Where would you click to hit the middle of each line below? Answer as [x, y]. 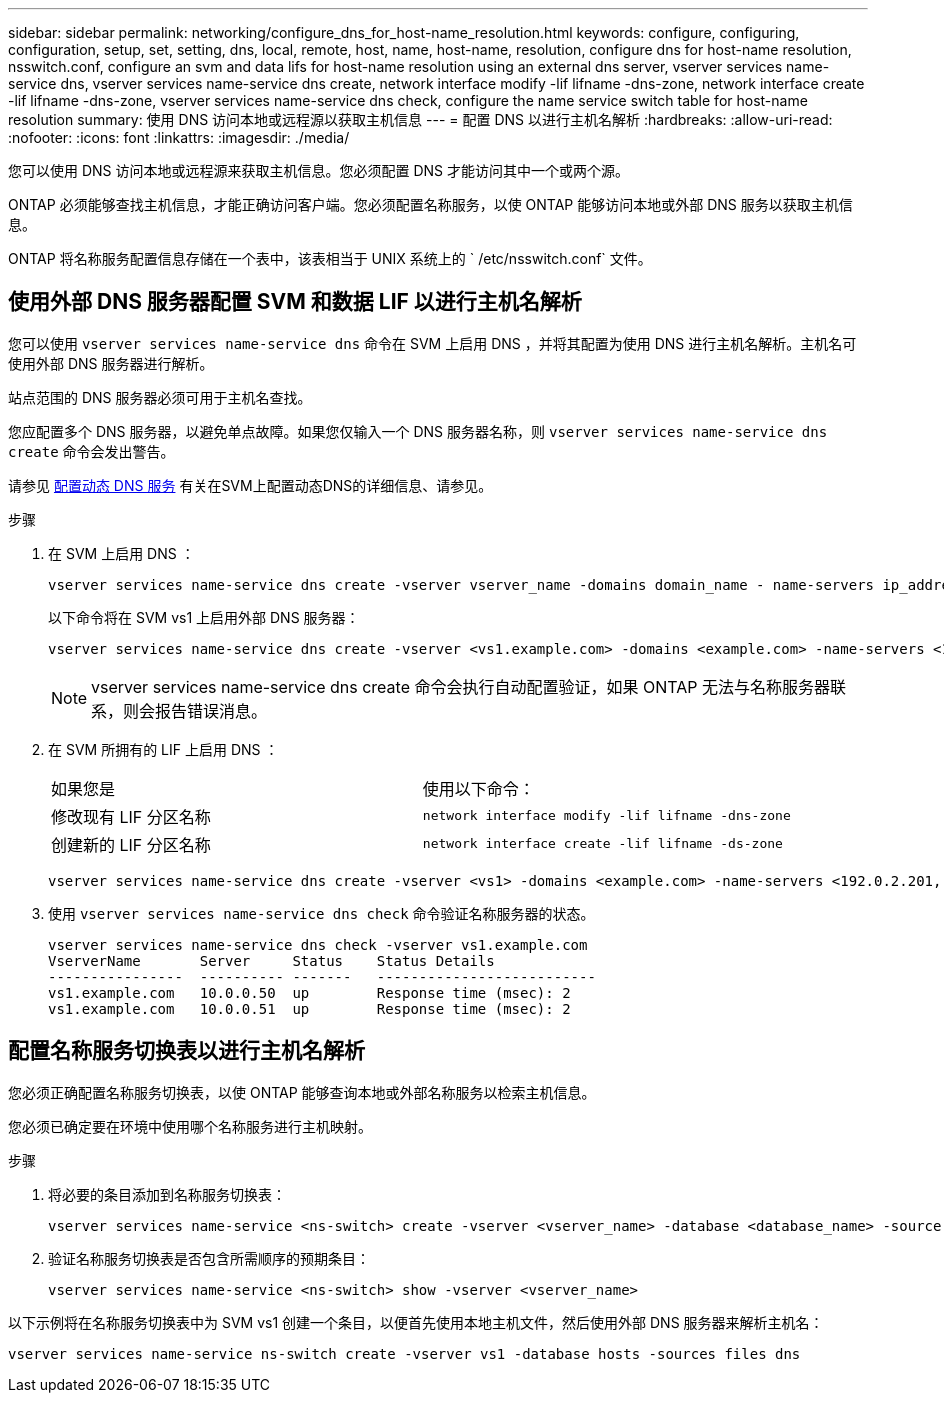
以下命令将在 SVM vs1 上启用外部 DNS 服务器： [204, 617]
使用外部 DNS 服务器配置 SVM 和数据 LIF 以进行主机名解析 [295, 302]
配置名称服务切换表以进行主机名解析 [186, 1051]
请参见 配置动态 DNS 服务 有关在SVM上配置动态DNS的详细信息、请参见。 [250, 485]
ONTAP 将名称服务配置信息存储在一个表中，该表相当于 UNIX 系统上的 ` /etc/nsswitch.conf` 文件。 [330, 258]
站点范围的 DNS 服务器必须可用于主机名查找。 [160, 397]
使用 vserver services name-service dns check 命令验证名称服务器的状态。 [321, 913]
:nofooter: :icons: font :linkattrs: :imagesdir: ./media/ [179, 137]
